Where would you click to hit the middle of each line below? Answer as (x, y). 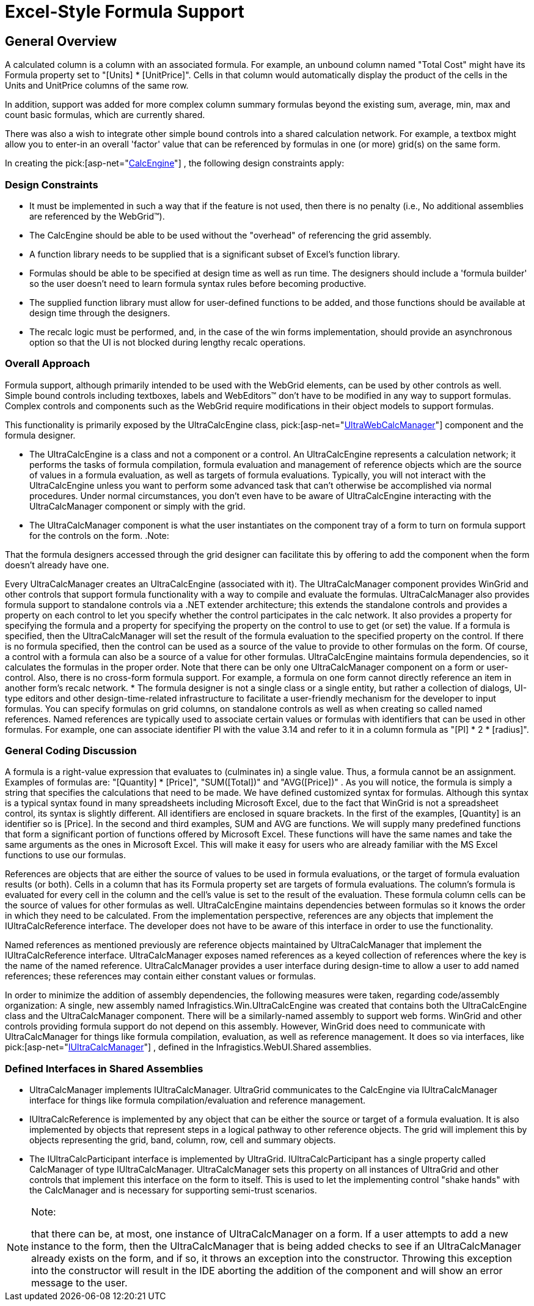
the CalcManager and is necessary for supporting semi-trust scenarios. (173, 1190)
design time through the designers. (100, 313)
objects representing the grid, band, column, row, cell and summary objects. (183, 1140)
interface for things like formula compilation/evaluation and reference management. (197, 1100)
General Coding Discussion (71, 751)
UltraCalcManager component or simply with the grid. (137, 506)
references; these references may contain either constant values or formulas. (160, 976)
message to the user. (79, 1283)
